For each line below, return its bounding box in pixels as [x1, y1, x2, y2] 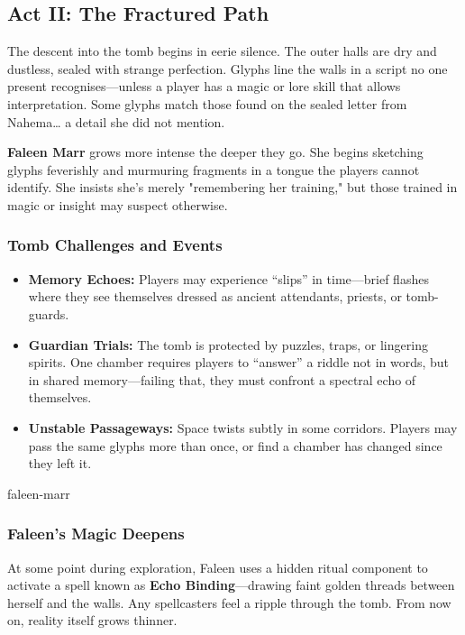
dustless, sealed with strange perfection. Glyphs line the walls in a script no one [7, 59, 448, 78]
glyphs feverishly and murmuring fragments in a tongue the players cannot [7, 160, 420, 179]
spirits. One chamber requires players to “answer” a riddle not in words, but [28, 353, 450, 372]
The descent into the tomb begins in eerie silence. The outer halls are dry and [7, 41, 437, 60]
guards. [28, 304, 69, 323]
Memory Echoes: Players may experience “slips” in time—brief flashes [28, 269, 429, 288]
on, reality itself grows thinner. [7, 611, 178, 630]
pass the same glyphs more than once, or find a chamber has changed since [28, 436, 442, 455]
